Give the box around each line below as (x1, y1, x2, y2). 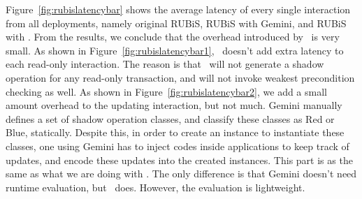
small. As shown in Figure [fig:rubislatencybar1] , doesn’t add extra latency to (6, 43, 344, 57)
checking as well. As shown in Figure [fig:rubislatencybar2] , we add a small (6, 84, 327, 98)
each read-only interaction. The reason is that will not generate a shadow (6, 57, 324, 71)
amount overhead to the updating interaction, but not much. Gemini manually (6, 98, 342, 112)
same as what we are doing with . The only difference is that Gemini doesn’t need (6, 166, 357, 181)
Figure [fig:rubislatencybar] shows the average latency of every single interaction (6, 2, 351, 16)
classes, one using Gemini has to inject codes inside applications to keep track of (6, 138, 349, 153)
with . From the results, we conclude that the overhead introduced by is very (6, 29, 340, 44)
